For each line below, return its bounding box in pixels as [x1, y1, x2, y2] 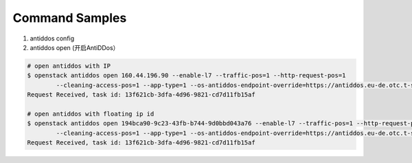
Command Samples [12, 10, 127, 25]
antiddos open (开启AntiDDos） [30, 43, 119, 51]
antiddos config [30, 34, 75, 42]
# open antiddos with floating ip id [27, 110, 154, 118]
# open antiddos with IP [27, 62, 111, 70]
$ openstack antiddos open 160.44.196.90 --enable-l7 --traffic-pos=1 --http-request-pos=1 [27, 72, 346, 79]
